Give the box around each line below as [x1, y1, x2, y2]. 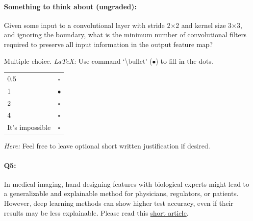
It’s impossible [7, 122, 51, 132]
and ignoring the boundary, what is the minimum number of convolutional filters [4, 29, 247, 40]
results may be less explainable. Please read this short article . [4, 207, 189, 218]
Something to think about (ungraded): [4, 1, 137, 11]
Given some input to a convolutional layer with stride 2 [4, 20, 171, 30]
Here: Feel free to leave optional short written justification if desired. [4, 141, 210, 151]
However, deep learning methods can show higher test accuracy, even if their [4, 197, 233, 208]
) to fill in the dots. [155, 55, 213, 66]
